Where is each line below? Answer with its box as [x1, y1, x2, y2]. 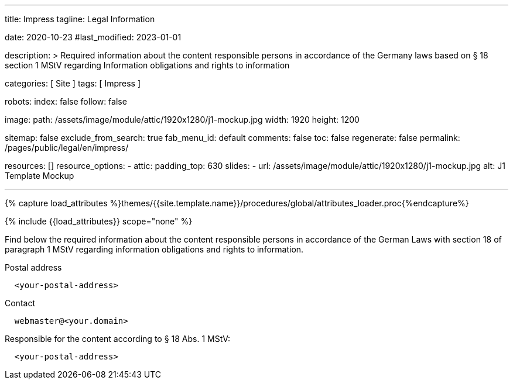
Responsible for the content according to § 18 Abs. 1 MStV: [5, 334, 230, 344]
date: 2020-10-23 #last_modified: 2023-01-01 [5, 32, 182, 42]
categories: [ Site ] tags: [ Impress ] [5, 78, 141, 88]
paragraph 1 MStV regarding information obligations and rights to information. [5, 244, 304, 254]
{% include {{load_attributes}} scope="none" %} [5, 216, 193, 226]
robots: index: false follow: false [5, 96, 127, 106]
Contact [5, 298, 35, 308]
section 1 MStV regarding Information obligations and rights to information [5, 60, 290, 70]
